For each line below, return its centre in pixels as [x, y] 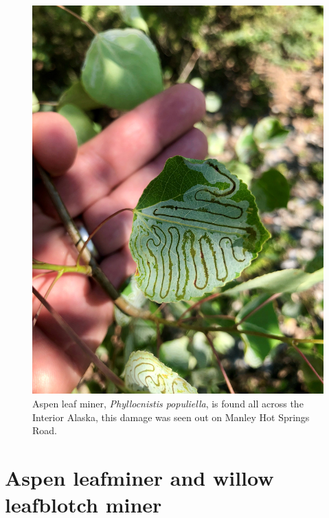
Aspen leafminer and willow [139, 477]
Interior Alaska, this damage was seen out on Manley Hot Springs [171, 417]
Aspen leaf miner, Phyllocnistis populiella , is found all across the [168, 403]
